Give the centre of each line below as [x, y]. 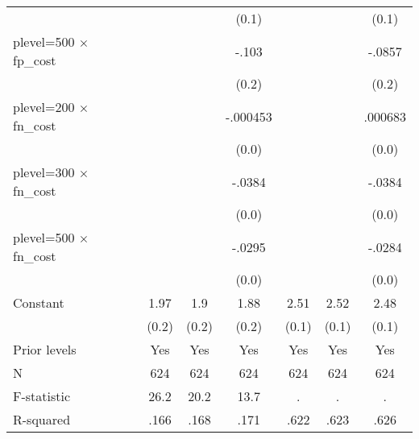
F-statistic [42, 396]
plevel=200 [44, 107]
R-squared [42, 419]
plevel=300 [44, 172]
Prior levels [45, 349]
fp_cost [35, 60]
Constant [39, 302]
